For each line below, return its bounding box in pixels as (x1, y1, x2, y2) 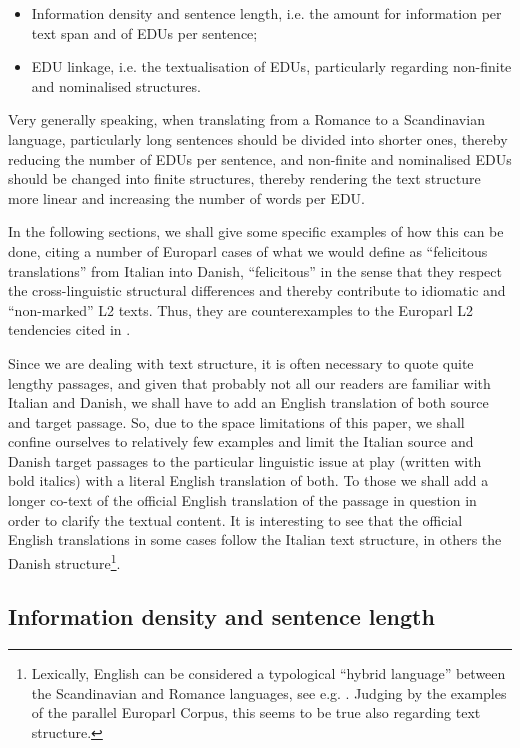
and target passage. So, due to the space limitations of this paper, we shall (8, 411, 465, 432)
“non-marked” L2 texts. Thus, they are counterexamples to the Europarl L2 (8, 299, 473, 320)
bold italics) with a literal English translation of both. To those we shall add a (8, 470, 489, 491)
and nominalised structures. (31, 75, 201, 96)
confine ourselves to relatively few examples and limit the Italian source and (8, 431, 474, 452)
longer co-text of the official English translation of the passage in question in (8, 490, 477, 511)
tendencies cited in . (8, 319, 131, 340)
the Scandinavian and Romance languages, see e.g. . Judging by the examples (31, 682, 507, 703)
